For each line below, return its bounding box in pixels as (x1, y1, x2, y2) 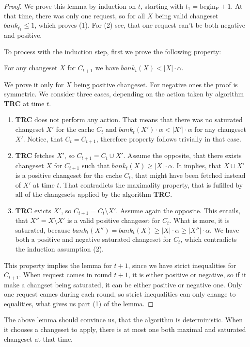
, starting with (141, 1, 184, 11)
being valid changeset (155, 10, 219, 20)
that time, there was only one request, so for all (4, 10, 145, 20)
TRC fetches (15, 150, 55, 160)
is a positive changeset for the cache (15, 170, 122, 180)
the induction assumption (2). (15, 244, 104, 254)
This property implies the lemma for (4, 260, 112, 270)
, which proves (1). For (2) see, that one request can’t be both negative (34, 20, 246, 30)
